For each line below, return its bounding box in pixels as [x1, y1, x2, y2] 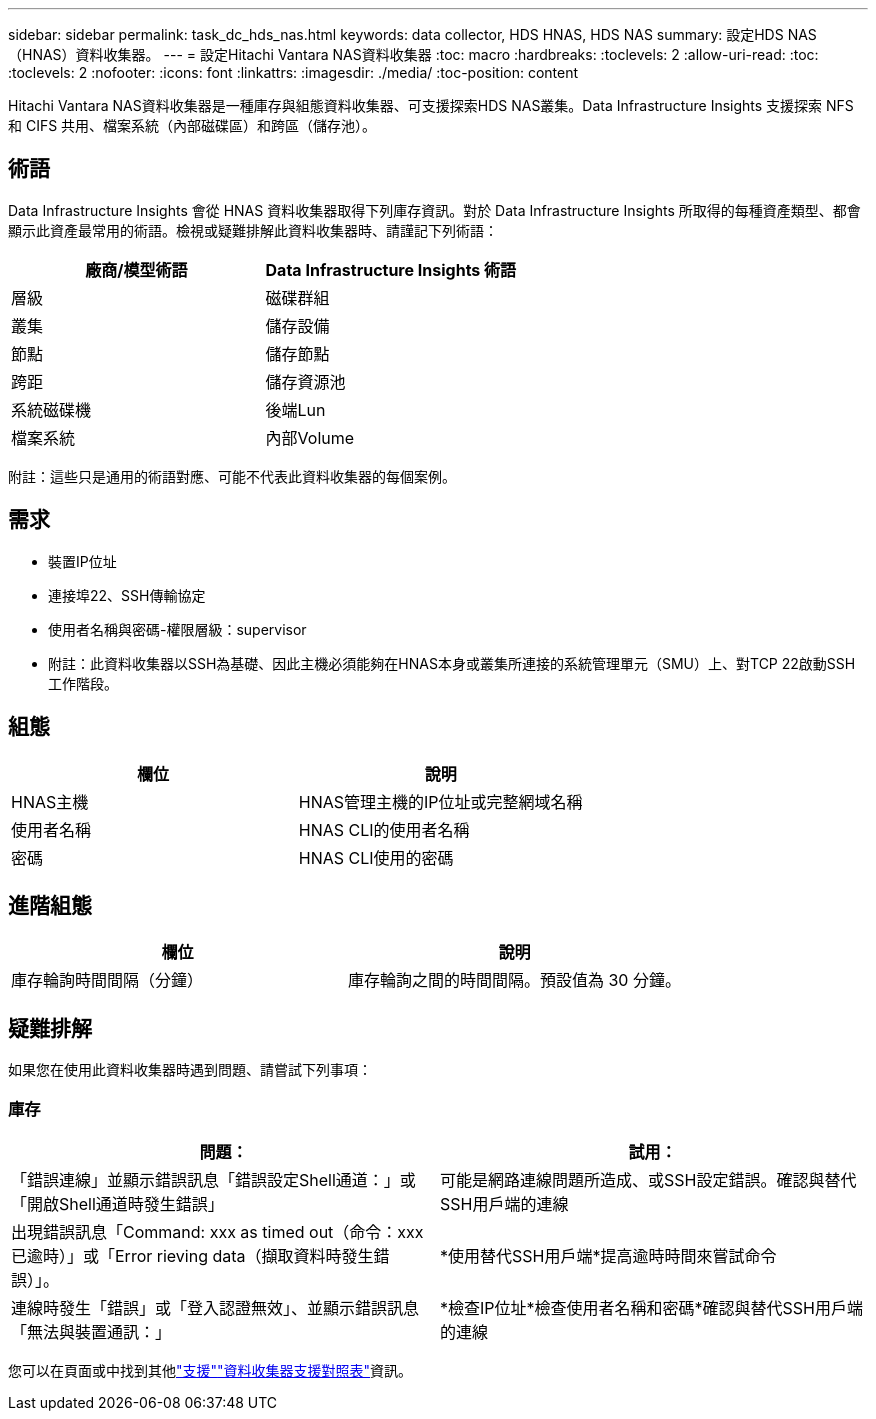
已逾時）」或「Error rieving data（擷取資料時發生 [11, 1245, 374, 1266]
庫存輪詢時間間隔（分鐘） [11, 970, 204, 991]
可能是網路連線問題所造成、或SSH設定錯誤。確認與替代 [440, 1169, 857, 1190]
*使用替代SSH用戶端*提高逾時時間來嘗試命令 [440, 1245, 777, 1266]
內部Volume [265, 427, 355, 448]
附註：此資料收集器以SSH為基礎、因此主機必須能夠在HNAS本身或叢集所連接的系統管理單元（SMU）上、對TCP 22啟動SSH [48, 654, 856, 672]
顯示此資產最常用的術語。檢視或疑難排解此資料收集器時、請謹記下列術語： [8, 221, 498, 239]
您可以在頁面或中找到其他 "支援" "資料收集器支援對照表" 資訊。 [8, 1361, 413, 1379]
